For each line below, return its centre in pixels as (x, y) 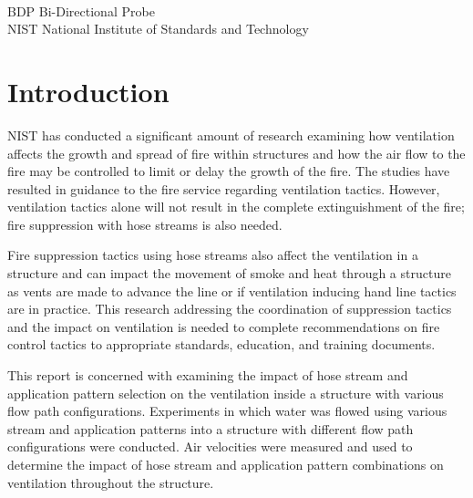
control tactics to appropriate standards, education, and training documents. (221, 344)
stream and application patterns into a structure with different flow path (211, 428)
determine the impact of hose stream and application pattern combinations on (226, 464)
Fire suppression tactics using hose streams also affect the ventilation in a (213, 255)
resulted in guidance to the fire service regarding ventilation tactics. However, (224, 188)
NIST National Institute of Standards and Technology (158, 29)
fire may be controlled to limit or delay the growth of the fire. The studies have (229, 171)
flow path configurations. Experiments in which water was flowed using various (227, 411)
